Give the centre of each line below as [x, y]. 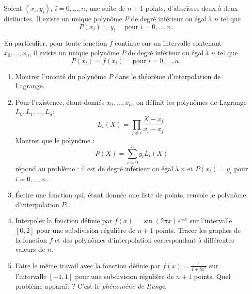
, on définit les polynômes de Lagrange [189, 102]
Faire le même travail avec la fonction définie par [88, 265]
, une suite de [105, 8]
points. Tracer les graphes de [198, 230]
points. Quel [212, 276]
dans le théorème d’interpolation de [168, 76]
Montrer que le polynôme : [55, 140]
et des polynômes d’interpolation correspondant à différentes [144, 239]
